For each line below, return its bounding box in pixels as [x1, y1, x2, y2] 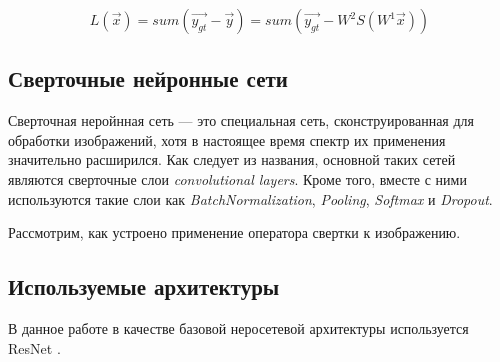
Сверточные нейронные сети [8, 63, 288, 94]
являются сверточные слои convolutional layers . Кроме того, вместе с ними [8, 168, 467, 189]
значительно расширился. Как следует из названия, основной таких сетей [8, 149, 456, 170]
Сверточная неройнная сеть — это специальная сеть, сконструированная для [8, 110, 475, 131]
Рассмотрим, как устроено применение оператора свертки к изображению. [8, 222, 461, 243]
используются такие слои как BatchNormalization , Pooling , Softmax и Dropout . [8, 188, 493, 209]
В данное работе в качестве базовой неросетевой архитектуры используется [8, 317, 469, 338]
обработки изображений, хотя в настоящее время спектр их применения [8, 129, 446, 150]
